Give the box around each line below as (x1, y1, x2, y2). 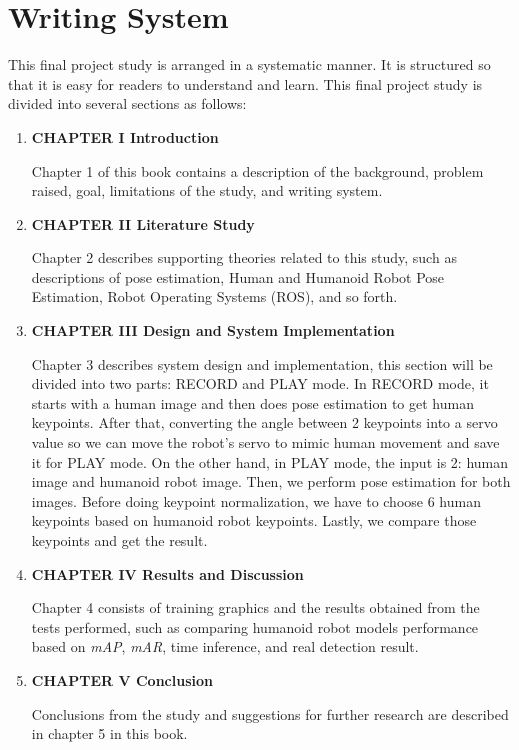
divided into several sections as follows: (8, 93, 247, 114)
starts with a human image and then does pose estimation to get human (31, 392, 474, 413)
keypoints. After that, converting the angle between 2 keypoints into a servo (31, 412, 498, 433)
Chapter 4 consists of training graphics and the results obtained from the (31, 597, 480, 618)
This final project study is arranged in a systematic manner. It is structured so (8, 54, 491, 75)
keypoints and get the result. (31, 530, 208, 550)
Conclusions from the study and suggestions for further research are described (31, 703, 509, 724)
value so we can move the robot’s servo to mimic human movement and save (31, 432, 500, 453)
